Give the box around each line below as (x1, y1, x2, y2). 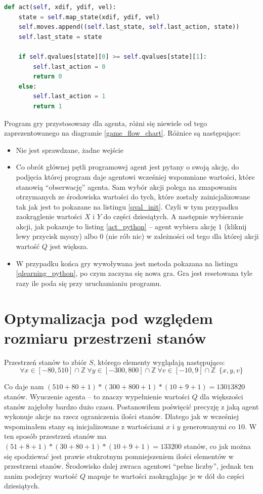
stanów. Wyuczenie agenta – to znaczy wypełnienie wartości (4, 391, 190, 401)
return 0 (33, 73, 62, 80)
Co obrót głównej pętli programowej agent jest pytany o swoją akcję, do (16, 161, 239, 172)
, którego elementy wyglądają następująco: (93, 356, 225, 367)
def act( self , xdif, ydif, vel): (4, 4, 116, 11)
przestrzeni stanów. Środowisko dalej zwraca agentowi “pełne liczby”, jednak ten (4, 461, 254, 471)
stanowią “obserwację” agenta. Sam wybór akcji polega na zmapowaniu (16, 181, 237, 192)
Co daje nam (4, 381, 44, 392)
